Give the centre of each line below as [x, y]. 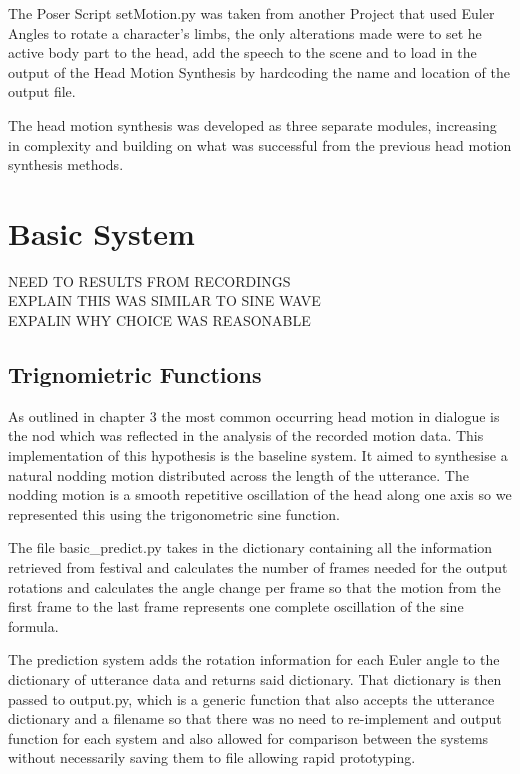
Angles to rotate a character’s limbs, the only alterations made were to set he [245, 32]
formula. [33, 625]
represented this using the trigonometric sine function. [174, 513]
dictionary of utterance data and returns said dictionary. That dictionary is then [255, 678]
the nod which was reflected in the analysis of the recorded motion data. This [246, 435]
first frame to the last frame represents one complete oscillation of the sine [236, 606]
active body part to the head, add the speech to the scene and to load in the [242, 52]
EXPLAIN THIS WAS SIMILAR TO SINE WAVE [164, 300]
